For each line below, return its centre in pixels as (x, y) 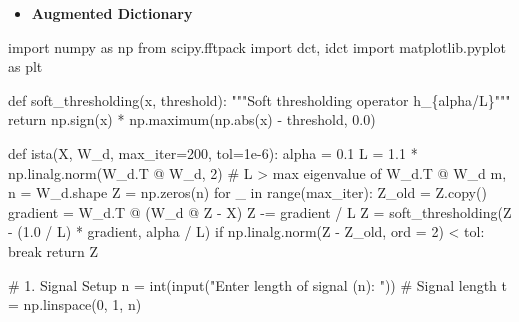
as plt (25, 66)
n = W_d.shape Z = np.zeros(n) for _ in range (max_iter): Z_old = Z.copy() (247, 192)
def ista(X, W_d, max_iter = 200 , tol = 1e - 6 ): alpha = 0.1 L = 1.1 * (213, 152)
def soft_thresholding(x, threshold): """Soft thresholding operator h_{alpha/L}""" (259, 99)
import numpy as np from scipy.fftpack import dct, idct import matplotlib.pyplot (257, 46)
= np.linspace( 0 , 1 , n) (75, 304)
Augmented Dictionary (112, 13)
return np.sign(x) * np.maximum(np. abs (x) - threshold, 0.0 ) (192, 119)
